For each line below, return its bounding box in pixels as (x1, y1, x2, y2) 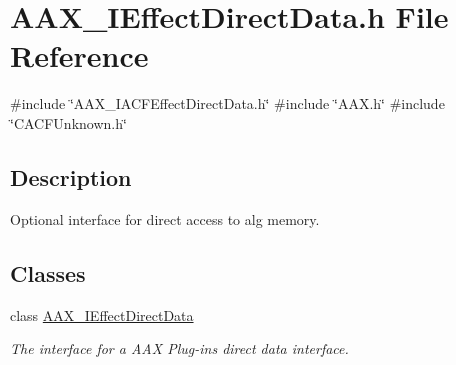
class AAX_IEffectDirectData (10, 304, 194, 325)
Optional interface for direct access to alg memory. (10, 208, 320, 229)
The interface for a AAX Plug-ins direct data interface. (10, 338, 349, 359)
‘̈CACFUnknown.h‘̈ (10, 112, 127, 133)
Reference (10, 35, 149, 76)
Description (10, 161, 132, 192)
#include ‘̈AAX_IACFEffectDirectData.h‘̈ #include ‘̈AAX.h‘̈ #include (10, 93, 445, 114)
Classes (10, 257, 86, 288)
